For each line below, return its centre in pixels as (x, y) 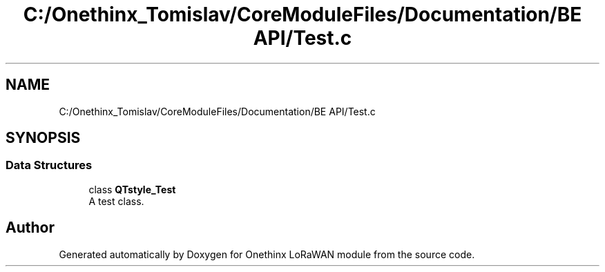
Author (30, 228)
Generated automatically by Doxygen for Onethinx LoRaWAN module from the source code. (267, 254)
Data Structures (49, 165)
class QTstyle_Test (132, 189)
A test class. (116, 201)
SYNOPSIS (43, 138)
